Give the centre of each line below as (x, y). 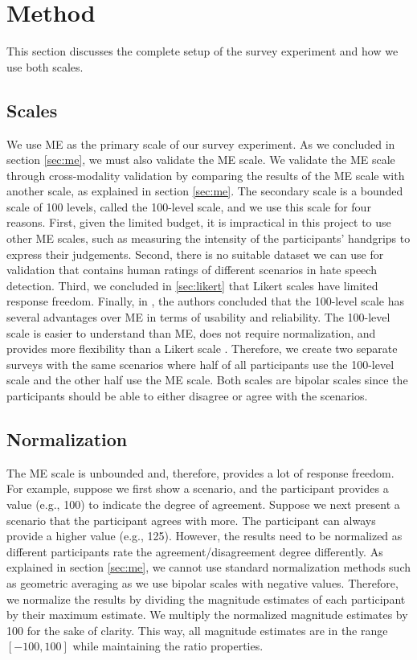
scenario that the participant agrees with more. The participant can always (191, 520)
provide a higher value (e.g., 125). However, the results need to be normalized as (204, 536)
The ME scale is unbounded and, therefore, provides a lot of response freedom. (200, 472)
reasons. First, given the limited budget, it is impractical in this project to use (199, 222)
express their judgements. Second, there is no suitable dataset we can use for (195, 254)
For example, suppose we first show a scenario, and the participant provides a (198, 488)
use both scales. (45, 66)
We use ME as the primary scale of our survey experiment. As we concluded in (201, 143)
